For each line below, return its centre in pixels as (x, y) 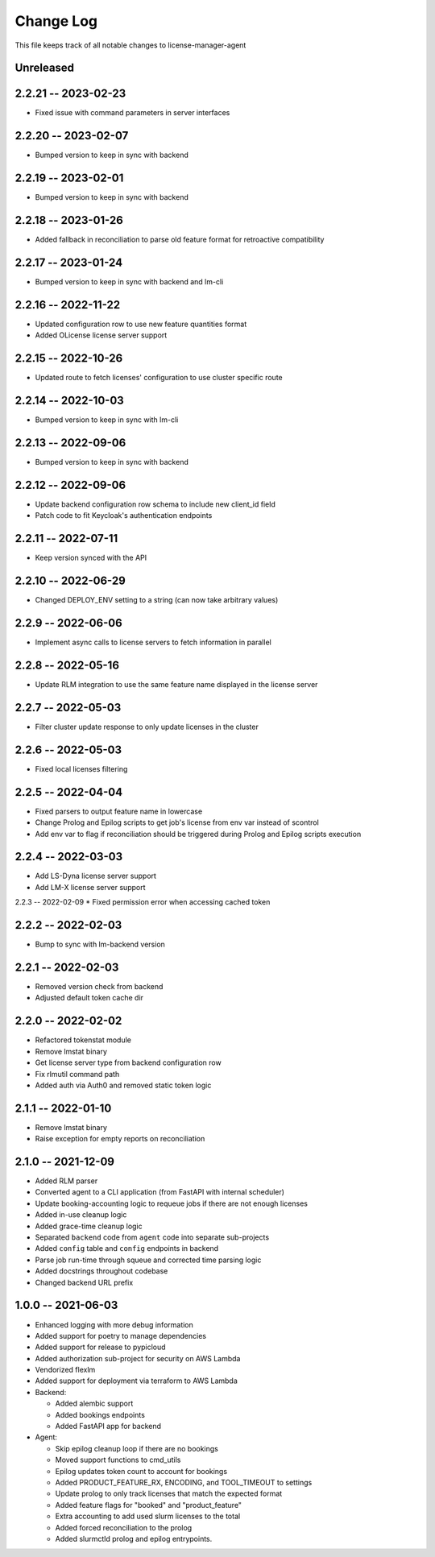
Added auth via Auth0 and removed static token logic (123, 1085)
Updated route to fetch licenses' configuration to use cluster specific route (159, 378)
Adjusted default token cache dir (89, 998)
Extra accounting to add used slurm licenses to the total (148, 1516)
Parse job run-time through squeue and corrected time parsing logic (148, 1260)
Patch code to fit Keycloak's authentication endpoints (124, 516)
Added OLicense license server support (101, 335)
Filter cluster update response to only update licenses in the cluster (147, 727)
